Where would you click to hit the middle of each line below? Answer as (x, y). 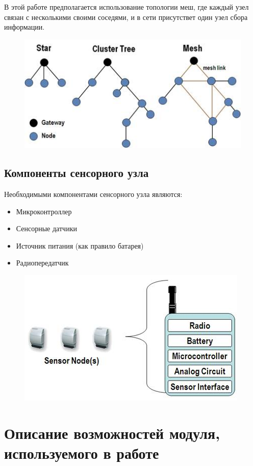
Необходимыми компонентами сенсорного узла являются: (93, 194)
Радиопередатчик (42, 263)
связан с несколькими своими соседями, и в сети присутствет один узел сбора (126, 17)
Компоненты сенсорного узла (77, 173)
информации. (24, 27)
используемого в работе (82, 453)
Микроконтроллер (44, 211)
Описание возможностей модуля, (112, 432)
